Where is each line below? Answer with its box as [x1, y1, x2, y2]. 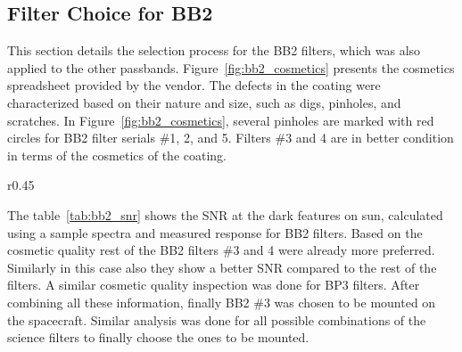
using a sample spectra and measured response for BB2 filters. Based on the [7, 223, 423, 241]
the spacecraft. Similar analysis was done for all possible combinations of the [7, 310, 426, 329]
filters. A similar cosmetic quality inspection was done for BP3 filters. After [7, 275, 420, 294]
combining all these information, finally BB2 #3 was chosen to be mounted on [7, 292, 436, 311]
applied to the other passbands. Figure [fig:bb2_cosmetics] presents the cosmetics [7, 58, 455, 77]
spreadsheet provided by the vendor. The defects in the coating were [7, 76, 381, 94]
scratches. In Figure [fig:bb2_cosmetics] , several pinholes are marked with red [7, 111, 434, 129]
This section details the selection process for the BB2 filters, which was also [7, 41, 421, 60]
